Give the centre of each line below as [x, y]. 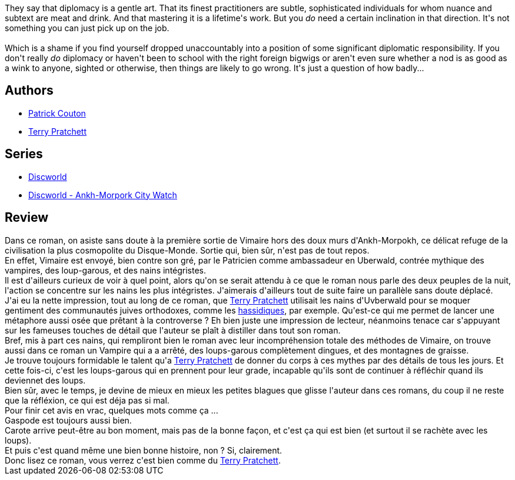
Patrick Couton [57, 113]
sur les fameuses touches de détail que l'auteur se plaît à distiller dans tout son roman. [173, 330]
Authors [29, 91]
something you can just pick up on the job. [87, 28]
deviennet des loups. [45, 380]
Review [27, 218]
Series [24, 154]
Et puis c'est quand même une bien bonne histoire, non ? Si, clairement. [144, 450]
